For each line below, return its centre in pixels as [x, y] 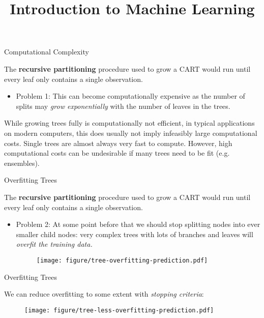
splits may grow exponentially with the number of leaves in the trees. [123, 106]
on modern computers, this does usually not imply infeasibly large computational [131, 133]
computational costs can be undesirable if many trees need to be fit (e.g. [117, 153]
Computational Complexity [47, 52]
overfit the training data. [54, 244]
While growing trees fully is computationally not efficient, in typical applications [129, 123]
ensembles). [22, 163]
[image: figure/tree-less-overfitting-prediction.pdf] [119, 310]
